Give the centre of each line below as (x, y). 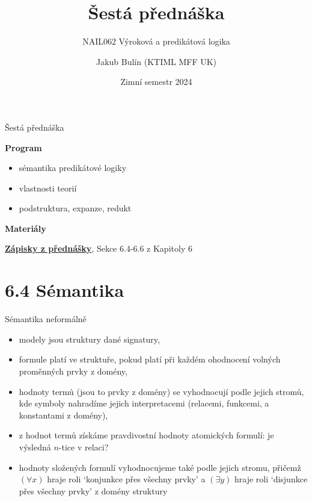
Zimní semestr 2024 (156, 82)
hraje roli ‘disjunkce (271, 479)
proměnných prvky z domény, (73, 371)
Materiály (26, 228)
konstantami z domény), (63, 415)
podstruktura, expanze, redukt (75, 208)
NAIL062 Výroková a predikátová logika (156, 41)
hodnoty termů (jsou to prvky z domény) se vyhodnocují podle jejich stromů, (161, 391)
